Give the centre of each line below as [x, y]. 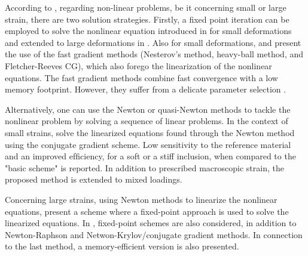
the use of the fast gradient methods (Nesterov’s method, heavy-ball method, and [154, 54]
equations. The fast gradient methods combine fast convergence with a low [141, 77]
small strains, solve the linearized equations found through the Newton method [150, 132]
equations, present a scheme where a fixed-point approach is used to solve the [147, 211]
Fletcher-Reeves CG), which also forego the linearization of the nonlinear [138, 65]
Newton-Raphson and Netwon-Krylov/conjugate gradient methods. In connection [154, 234]
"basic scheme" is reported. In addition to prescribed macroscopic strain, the [144, 167]
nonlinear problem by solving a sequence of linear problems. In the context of [147, 121]
